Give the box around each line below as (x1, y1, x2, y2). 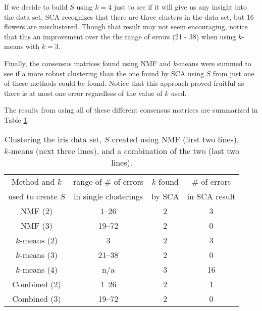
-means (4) (20, 263, 58, 275)
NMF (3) (21, 219, 53, 231)
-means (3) (20, 248, 58, 261)
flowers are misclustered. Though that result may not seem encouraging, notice (4, 21, 248, 32)
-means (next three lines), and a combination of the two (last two (8, 144, 240, 157)
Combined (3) (12, 292, 61, 304)
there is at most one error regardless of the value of (4, 87, 163, 98)
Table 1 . (4, 114, 29, 125)
